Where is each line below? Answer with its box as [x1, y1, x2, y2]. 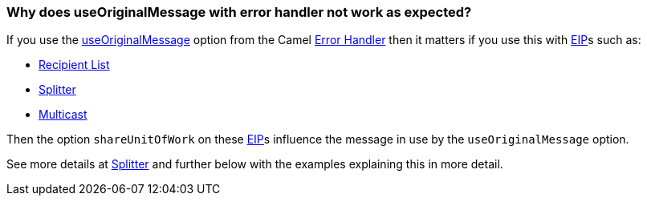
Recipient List [39, 58, 110, 72]
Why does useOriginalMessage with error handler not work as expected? [6, 4, 472, 20]
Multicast [39, 107, 87, 122]
